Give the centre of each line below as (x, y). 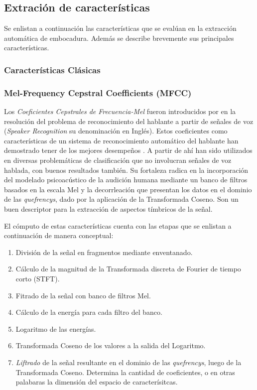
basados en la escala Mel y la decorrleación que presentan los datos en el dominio (128, 189)
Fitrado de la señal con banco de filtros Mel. (83, 295)
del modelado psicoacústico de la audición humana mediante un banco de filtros (126, 180)
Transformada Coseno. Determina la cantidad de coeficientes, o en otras (125, 372)
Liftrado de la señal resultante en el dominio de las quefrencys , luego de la (128, 362)
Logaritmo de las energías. (56, 328)
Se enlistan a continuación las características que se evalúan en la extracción (120, 28)
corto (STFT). (38, 278)
